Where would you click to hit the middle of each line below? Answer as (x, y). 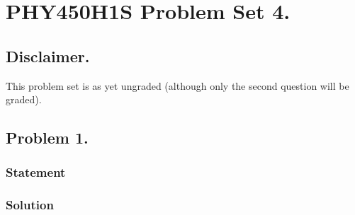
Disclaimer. (48, 56)
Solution (30, 205)
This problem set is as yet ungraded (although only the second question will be (177, 85)
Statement (36, 172)
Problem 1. (47, 138)
